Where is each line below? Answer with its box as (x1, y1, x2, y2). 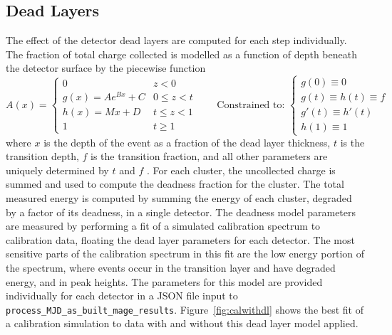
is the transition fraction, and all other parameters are (91, 149, 328, 164)
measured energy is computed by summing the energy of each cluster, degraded (6, 190, 352, 205)
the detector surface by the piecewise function (6, 60, 206, 75)
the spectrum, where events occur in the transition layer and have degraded (6, 260, 336, 275)
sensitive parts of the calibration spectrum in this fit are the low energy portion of (6, 246, 365, 261)
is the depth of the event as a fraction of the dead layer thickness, (43, 134, 331, 149)
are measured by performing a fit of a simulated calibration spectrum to (6, 218, 321, 233)
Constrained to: (217, 100, 285, 110)
